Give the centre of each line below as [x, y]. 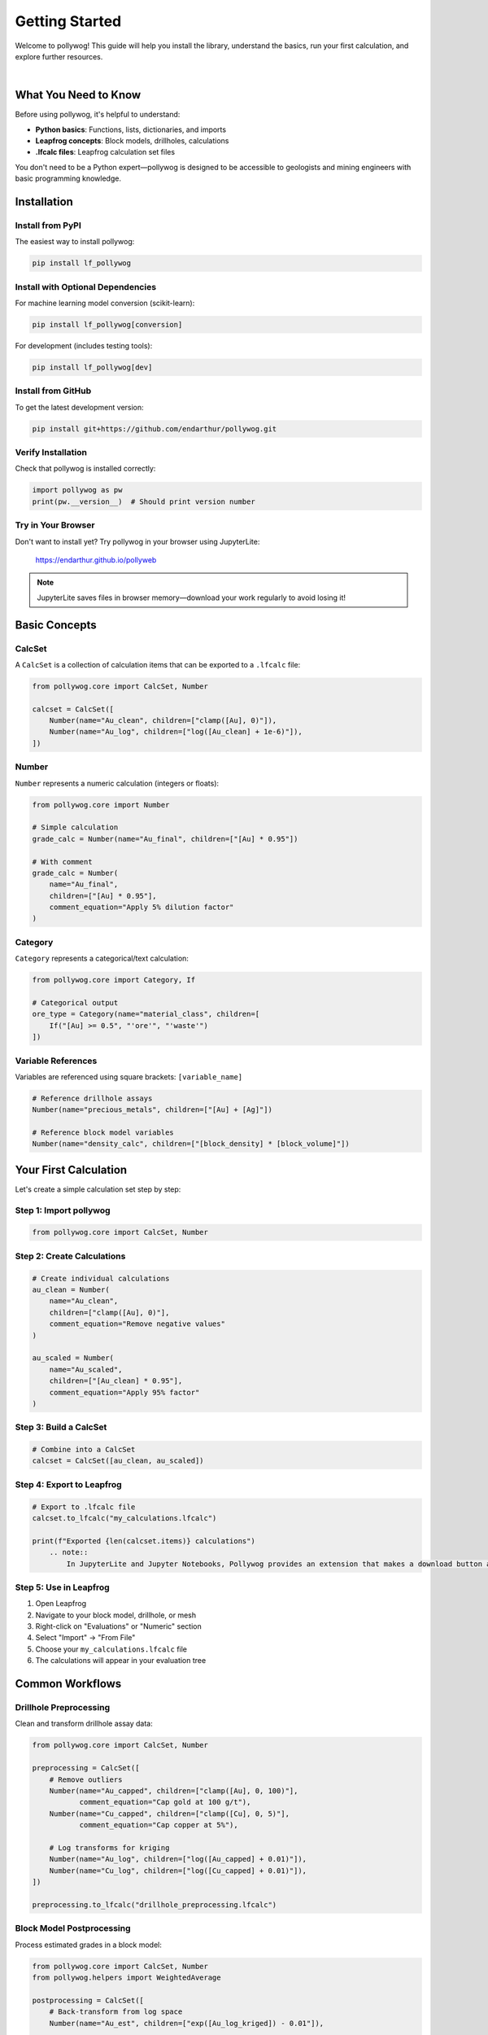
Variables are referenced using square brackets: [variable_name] [129, 1077]
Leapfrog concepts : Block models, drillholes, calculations [132, 141]
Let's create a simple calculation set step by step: [98, 1189]
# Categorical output [75, 1002]
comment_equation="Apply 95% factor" [124, 1392]
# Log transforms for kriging [109, 1847]
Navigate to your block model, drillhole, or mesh [116, 1615]
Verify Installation [51, 453]
